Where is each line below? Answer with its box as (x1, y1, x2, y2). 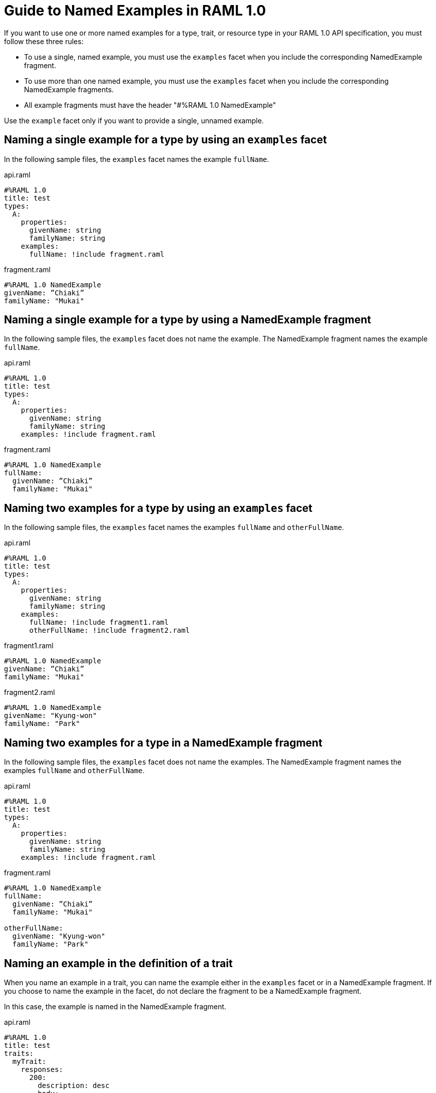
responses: (21, 1065, 64, 1073)
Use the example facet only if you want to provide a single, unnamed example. (4, 116, 264, 125)
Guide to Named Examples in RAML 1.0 (4, 2, 266, 19)
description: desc (38, 1081, 110, 1089)
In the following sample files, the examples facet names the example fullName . (4, 154, 269, 163)
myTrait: (12, 1057, 47, 1065)
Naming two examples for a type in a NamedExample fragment (4, 736, 322, 749)
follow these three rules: (4, 37, 84, 46)
